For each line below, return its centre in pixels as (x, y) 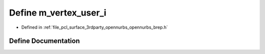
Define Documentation (44, 41)
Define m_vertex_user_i (58, 13)
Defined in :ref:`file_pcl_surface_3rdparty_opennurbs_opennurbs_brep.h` (95, 27)
